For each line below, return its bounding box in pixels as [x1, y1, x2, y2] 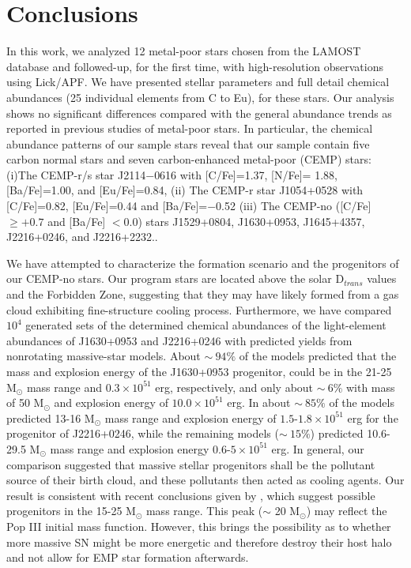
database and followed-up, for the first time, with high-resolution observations [6, 58, 383, 74]
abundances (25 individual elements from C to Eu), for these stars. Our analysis [6, 88, 394, 105]
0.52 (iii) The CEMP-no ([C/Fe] [216, 197, 371, 214]
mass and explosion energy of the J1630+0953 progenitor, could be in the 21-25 [6, 363, 392, 379]
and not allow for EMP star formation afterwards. [6, 549, 249, 566]
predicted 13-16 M [6, 409, 95, 426]
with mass [345, 378, 395, 395]
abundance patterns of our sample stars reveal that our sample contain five [6, 135, 370, 152]
